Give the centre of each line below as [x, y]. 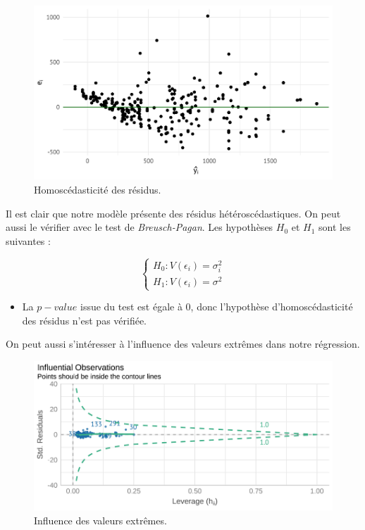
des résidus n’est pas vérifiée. [85, 320]
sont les [335, 227]
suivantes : [28, 240]
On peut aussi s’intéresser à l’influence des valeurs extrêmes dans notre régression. [183, 344]
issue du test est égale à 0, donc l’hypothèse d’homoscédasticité [216, 307]
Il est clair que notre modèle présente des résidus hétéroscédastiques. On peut [173, 213]
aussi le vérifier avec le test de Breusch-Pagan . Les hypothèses [140, 227]
